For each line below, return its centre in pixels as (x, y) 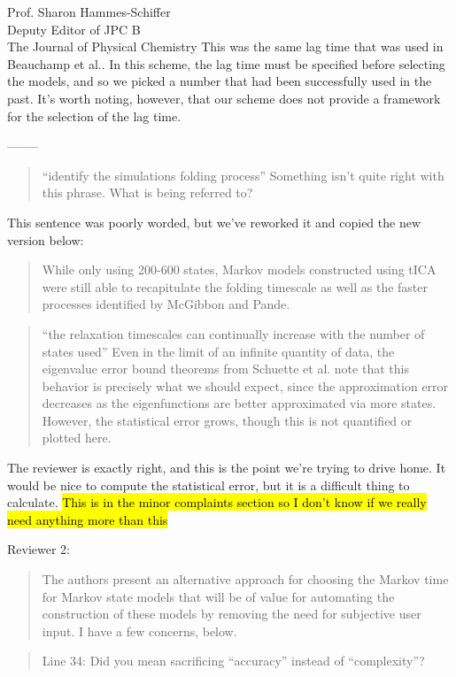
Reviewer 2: (39, 549)
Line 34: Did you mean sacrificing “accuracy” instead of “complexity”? (233, 661)
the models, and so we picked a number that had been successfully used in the (220, 81)
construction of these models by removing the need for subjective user (232, 614)
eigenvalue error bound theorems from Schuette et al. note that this (225, 369)
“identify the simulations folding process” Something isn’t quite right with (243, 175)
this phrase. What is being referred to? (147, 192)
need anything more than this (88, 519)
